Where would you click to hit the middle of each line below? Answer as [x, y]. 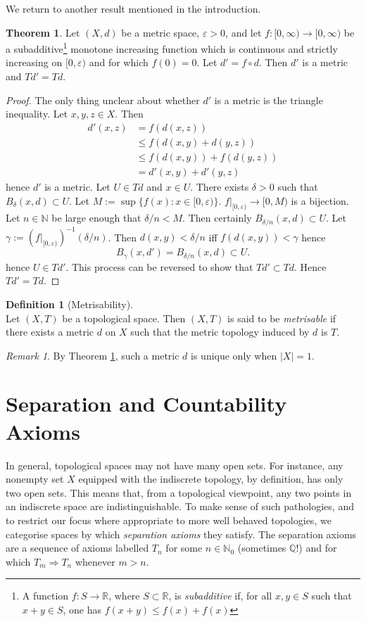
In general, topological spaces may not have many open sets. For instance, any [175, 465]
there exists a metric [50, 332]
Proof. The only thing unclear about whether [103, 100]
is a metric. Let [77, 186]
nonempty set [35, 479]
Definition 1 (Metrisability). [69, 304]
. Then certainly [217, 218]
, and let [244, 32]
